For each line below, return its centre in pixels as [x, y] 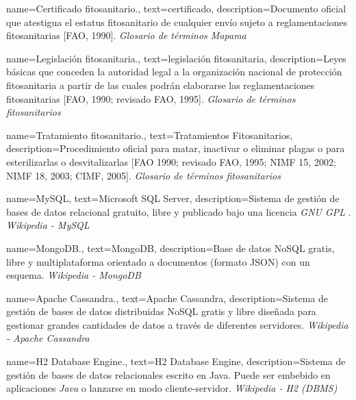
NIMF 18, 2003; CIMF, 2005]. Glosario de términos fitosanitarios [143, 175]
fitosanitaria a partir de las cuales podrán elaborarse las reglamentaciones [161, 85]
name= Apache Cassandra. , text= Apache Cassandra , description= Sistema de [167, 298]
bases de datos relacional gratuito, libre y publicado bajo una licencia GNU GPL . [179, 211]
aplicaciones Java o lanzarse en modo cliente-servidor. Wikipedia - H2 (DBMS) [172, 388]
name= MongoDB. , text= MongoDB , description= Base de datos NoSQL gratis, [170, 248]
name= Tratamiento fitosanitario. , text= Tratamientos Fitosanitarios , [150, 135]
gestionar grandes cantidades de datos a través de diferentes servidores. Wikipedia [177, 324]
